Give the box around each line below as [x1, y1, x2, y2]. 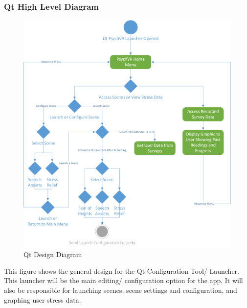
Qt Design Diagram [23, 249, 82, 260]
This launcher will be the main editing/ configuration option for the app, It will [4, 275, 243, 285]
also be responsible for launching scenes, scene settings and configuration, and [4, 284, 237, 295]
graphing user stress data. [4, 294, 81, 305]
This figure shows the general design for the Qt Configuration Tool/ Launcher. [4, 265, 239, 276]
